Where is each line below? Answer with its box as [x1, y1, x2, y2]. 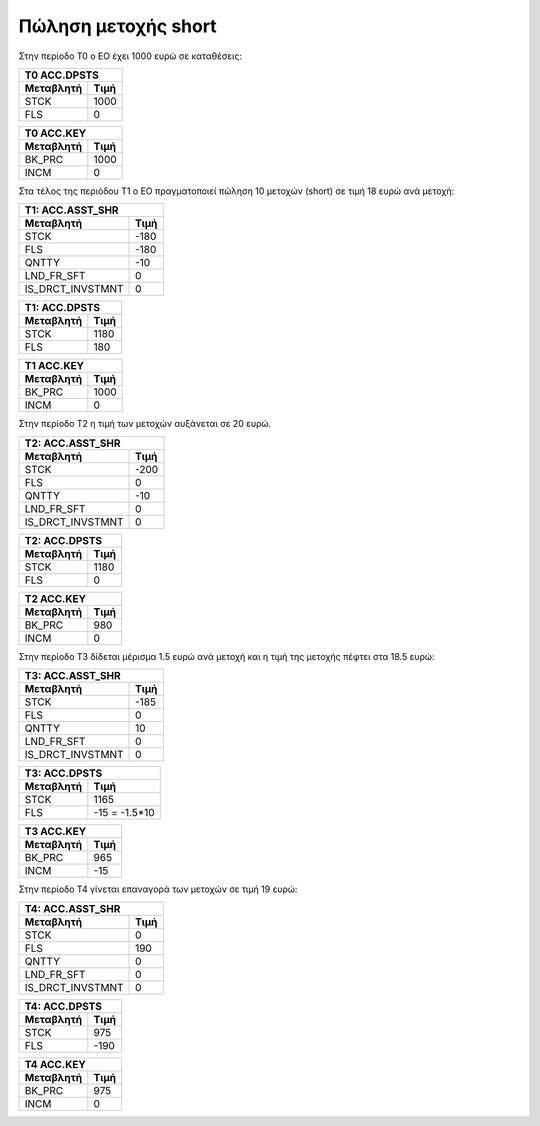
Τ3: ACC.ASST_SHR [24, 669, 122, 683]
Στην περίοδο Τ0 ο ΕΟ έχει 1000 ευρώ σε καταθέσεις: [18, 50, 243, 62]
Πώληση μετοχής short [18, 15, 217, 37]
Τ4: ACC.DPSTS [24, 999, 102, 1013]
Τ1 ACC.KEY [24, 359, 85, 373]
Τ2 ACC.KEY [24, 591, 87, 605]
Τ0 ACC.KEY [24, 126, 87, 140]
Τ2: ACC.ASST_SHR [24, 436, 121, 450]
